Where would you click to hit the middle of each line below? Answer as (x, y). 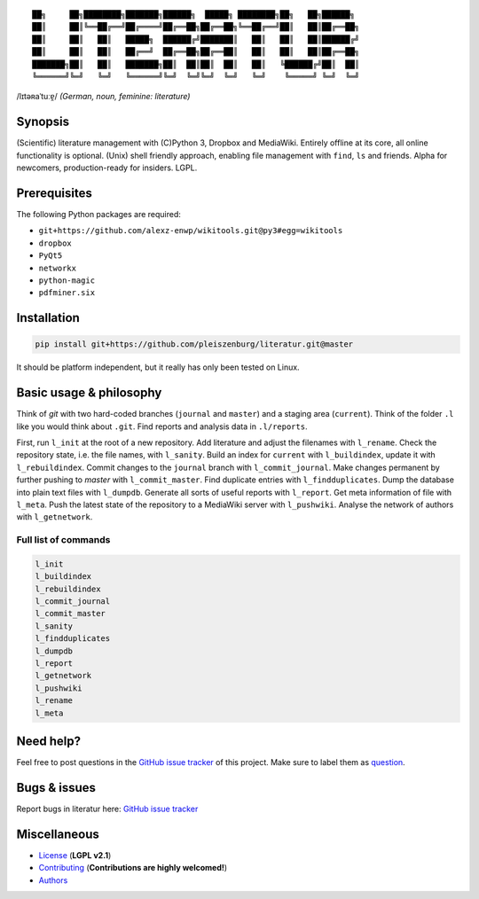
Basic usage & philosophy (89, 393)
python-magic (67, 280)
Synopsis (43, 122)
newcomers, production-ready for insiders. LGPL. (107, 168)
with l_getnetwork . (55, 517)
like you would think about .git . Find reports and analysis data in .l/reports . (162, 426)
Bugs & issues (56, 788)
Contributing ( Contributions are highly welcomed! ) (133, 868)
